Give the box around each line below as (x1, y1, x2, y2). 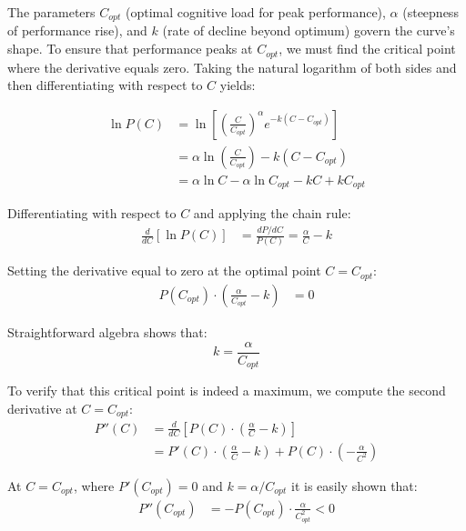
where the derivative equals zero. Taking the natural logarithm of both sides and (7, 57, 457, 76)
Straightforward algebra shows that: (7, 322, 208, 341)
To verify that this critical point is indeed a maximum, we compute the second (7, 381, 446, 400)
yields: (219, 75, 256, 95)
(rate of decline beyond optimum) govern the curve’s (162, 21, 455, 40)
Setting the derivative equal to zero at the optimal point (7, 261, 321, 280)
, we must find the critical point (279, 39, 456, 58)
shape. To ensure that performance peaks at (7, 39, 253, 58)
